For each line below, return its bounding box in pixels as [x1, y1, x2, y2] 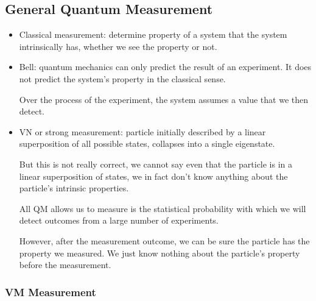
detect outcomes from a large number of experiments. [19, 214, 219, 227]
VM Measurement [5, 284, 96, 299]
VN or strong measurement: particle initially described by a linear [19, 125, 266, 138]
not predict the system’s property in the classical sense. [19, 72, 226, 85]
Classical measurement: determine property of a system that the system [19, 28, 287, 41]
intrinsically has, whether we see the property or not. [19, 40, 217, 52]
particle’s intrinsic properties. [19, 182, 129, 194]
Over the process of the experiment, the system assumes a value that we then [19, 93, 309, 105]
